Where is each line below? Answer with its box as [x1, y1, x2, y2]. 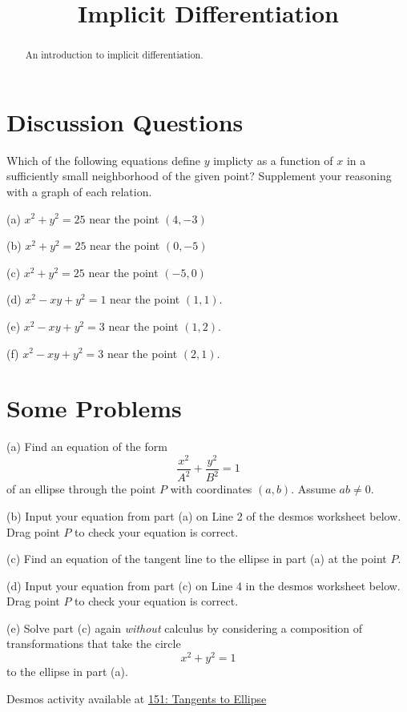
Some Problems [6, 392, 182, 424]
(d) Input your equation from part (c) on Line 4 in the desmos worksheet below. [6, 577, 401, 593]
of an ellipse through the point [6, 481, 156, 497]
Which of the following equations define [6, 151, 200, 168]
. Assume [291, 481, 336, 497]
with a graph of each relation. [6, 183, 152, 199]
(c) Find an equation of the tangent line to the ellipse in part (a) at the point [6, 550, 387, 567]
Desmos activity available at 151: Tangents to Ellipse [6, 690, 267, 706]
